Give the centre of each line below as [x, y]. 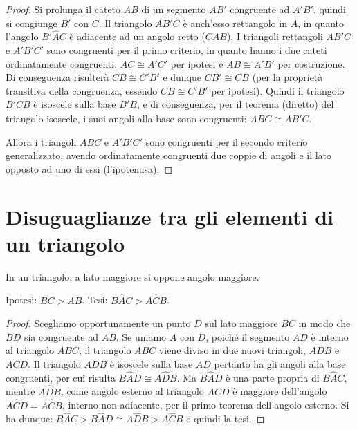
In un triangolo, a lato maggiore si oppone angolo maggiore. [132, 276]
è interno [330, 336]
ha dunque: [29, 419]
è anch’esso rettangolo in [235, 22]
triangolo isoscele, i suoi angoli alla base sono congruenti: [126, 119]
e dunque [182, 77]
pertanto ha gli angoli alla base [280, 364]
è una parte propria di [273, 377]
